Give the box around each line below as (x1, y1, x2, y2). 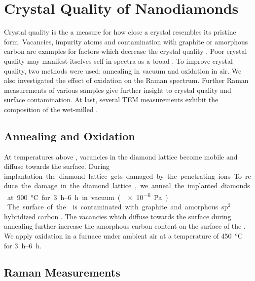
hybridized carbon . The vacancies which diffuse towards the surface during (4, 211, 231, 221)
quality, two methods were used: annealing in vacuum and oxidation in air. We (4, 65, 242, 76)
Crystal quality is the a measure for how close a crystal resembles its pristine (4, 27, 236, 37)
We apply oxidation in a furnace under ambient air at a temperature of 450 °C (4, 231, 243, 241)
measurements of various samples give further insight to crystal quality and (4, 84, 231, 95)
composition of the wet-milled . (4, 104, 98, 114)
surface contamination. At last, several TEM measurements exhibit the (4, 94, 219, 105)
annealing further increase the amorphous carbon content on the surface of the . (4, 221, 246, 231)
